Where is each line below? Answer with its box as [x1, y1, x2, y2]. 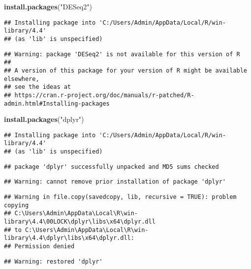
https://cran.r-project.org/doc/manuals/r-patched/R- [14, 91, 194, 99]
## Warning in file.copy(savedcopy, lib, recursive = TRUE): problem [4, 193, 237, 201]
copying [4, 201, 29, 209]
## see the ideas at [4, 83, 71, 91]
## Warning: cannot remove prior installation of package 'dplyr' [4, 178, 226, 186]
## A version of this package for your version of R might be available [4, 67, 247, 74]
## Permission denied [4, 242, 75, 250]
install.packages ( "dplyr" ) [4, 114, 84, 124]
